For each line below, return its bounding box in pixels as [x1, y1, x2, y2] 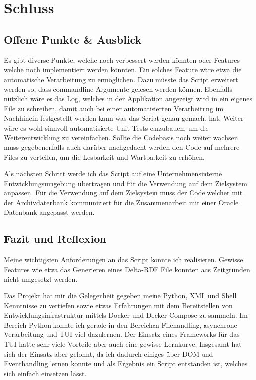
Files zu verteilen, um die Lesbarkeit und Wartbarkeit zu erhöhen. [4, 151, 205, 162]
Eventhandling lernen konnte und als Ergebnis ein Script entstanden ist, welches [4, 358, 248, 369]
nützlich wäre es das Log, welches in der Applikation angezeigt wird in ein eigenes [4, 93, 253, 103]
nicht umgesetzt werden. [4, 274, 78, 284]
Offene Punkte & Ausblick [4, 31, 142, 47]
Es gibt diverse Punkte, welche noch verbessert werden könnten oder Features [4, 54, 240, 65]
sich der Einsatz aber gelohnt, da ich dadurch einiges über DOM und [4, 348, 213, 359]
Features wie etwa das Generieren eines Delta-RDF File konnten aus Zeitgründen [4, 264, 250, 274]
